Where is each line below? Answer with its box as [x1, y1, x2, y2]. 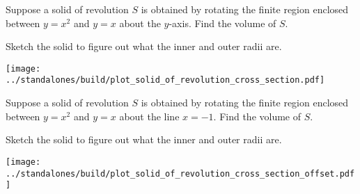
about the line [119, 108, 180, 123]
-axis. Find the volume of [169, 15, 276, 30]
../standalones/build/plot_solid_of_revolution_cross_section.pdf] [6, 75, 325, 86]
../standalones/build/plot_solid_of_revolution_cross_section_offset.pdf [6, 168, 355, 179]
